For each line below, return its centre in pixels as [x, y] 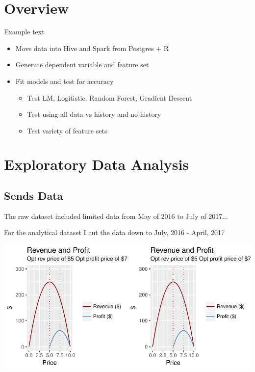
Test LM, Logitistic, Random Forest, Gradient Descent [110, 97]
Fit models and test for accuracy [64, 81]
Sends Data [34, 196]
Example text [24, 32]
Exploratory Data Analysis [97, 164]
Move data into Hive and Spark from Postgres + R [92, 48]
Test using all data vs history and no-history [94, 114]
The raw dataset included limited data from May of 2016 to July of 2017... [116, 216]
